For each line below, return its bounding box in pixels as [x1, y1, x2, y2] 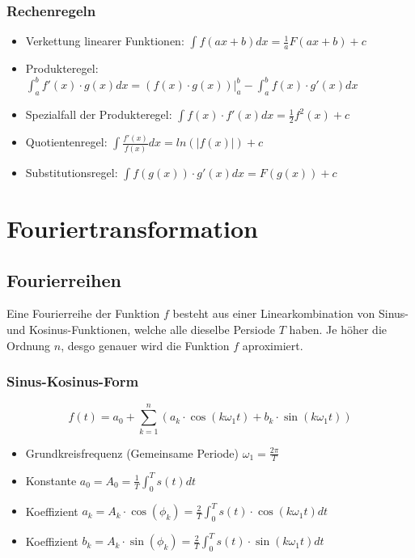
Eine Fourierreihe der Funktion [6, 305, 160, 322]
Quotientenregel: [25, 133, 108, 150]
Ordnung [6, 336, 51, 353]
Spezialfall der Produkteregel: [25, 106, 172, 123]
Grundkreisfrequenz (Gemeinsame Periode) [25, 444, 239, 461]
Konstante [25, 471, 77, 488]
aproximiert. [242, 336, 303, 353]
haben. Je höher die [289, 320, 387, 337]
